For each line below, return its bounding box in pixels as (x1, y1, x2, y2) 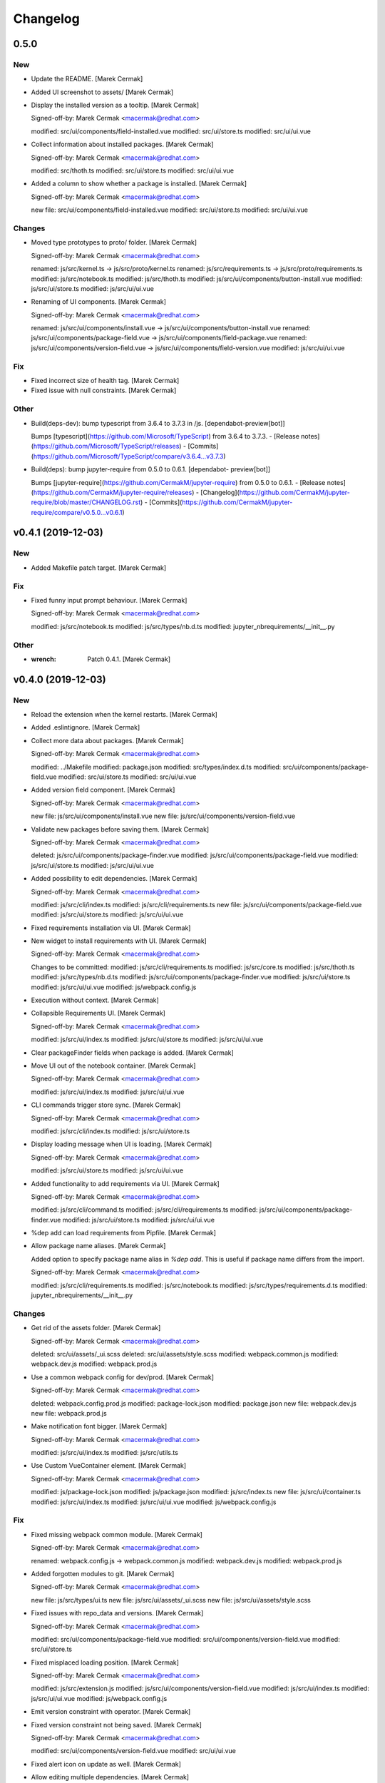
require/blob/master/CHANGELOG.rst (31, 498, 141, 506)
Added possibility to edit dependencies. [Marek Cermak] (31, 874, 197, 883)
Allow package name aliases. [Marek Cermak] (31, 1242, 166, 1250)
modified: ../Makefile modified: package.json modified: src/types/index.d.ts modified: (31, 762, 282, 771)
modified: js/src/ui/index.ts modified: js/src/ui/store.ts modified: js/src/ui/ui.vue (31, 1035, 264, 1044)
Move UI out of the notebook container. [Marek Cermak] (31, 1061, 196, 1070)
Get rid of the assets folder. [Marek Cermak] (31, 1324, 161, 1332)
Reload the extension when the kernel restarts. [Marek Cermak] (31, 710, 217, 719)
